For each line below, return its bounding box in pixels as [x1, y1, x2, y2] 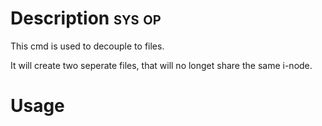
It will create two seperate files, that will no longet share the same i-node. [10, 59, 313, 71]
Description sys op [10, 7, 162, 30]
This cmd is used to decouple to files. [10, 40, 165, 52]
